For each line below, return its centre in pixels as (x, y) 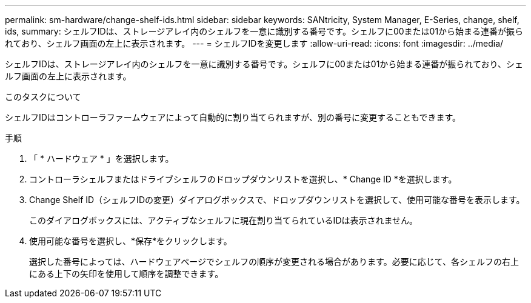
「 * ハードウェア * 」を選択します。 (102, 158)
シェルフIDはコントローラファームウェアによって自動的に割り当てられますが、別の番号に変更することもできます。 (233, 117)
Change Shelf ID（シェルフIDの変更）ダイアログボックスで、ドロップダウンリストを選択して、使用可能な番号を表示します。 (277, 200)
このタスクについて (43, 97)
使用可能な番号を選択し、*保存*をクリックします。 (131, 241)
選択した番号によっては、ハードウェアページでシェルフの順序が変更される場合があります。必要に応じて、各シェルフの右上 (274, 261)
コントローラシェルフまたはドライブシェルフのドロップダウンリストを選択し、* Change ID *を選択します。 (243, 179)
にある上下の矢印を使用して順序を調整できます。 (126, 274)
